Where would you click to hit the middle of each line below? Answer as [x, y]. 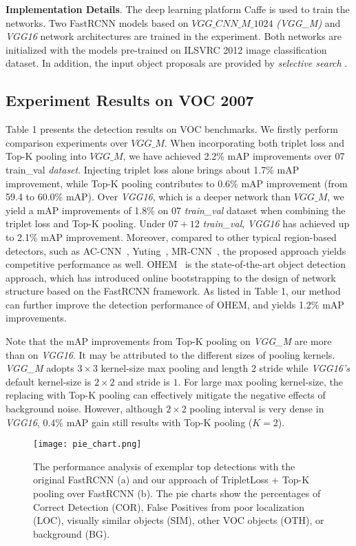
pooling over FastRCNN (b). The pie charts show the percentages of [177, 493]
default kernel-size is [49, 381]
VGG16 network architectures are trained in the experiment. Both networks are [174, 36]
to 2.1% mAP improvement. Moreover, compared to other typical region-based [171, 237]
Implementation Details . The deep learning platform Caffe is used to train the [178, 9]
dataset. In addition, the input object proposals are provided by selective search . [177, 63]
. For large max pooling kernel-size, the [260, 381]
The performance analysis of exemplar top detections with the [164, 466]
